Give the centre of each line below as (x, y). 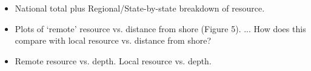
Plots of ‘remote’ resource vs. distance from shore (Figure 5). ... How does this (160, 28)
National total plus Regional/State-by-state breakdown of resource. (140, 8)
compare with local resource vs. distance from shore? (113, 40)
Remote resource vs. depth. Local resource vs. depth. (113, 60)
